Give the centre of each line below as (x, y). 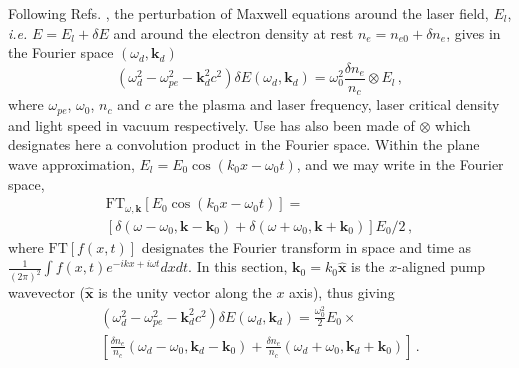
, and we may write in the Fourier (400, 163)
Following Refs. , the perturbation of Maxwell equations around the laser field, (248, 13)
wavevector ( (47, 292)
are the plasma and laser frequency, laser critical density (327, 104)
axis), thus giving (342, 292)
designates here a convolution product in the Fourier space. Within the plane (244, 144)
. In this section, (238, 266)
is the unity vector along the (185, 292)
